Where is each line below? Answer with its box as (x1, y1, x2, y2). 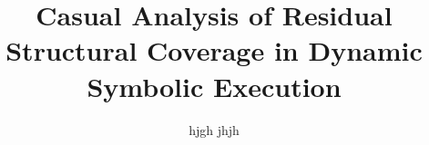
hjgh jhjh (189, 120, 240, 139)
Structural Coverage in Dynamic (5, 32, 423, 69)
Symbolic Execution (87, 67, 342, 104)
